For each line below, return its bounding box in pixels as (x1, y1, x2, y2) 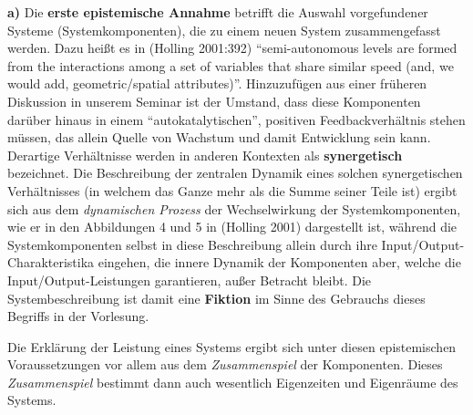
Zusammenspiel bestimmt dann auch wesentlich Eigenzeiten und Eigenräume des (7, 372, 458, 391)
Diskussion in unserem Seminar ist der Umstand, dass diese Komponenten (7, 91, 421, 110)
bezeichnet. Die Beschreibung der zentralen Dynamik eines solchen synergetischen (7, 163, 463, 182)
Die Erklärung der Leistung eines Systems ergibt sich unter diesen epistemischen (7, 337, 457, 356)
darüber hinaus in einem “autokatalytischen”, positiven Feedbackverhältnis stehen (7, 109, 466, 129)
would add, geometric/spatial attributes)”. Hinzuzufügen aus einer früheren (7, 74, 427, 93)
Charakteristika (7, 253, 95, 272)
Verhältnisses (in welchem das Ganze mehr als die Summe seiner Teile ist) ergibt (7, 181, 458, 200)
